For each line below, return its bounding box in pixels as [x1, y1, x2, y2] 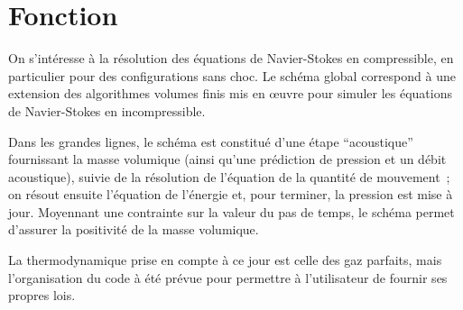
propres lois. [8, 286, 76, 305]
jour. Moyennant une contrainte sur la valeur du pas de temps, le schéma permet [8, 202, 455, 221]
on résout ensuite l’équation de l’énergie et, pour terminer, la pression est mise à [8, 185, 453, 204]
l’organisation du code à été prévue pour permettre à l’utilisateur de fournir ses [8, 268, 448, 287]
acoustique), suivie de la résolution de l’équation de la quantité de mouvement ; [8, 167, 450, 186]
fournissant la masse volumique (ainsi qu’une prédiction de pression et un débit [8, 150, 447, 169]
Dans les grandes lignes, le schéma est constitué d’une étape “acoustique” [8, 132, 413, 150]
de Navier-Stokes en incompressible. [8, 101, 206, 120]
